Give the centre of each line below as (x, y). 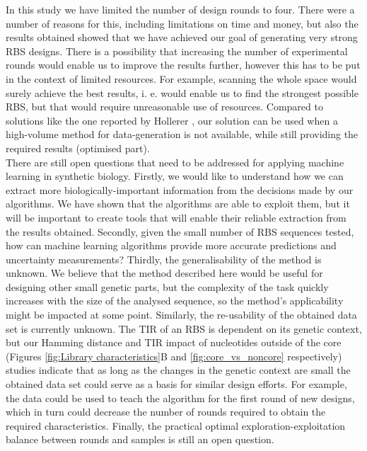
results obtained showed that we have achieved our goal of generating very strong (182, 37)
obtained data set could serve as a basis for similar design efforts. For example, (176, 384)
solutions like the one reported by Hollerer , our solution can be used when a (172, 120)
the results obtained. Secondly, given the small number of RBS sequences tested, (180, 231)
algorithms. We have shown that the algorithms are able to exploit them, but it (178, 204)
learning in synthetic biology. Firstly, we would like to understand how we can (175, 176)
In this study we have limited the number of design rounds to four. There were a (180, 9)
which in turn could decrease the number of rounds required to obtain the (166, 412)
